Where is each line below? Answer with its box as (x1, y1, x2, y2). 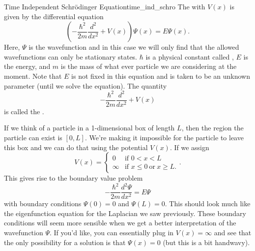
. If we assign (170, 142, 209, 152)
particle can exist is (4, 132, 62, 142)
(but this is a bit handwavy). (163, 237, 250, 247)
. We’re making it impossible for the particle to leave (85, 132, 244, 142)
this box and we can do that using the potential (4, 142, 148, 152)
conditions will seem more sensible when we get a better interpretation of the (4, 218, 236, 228)
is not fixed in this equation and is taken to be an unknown (71, 70, 250, 81)
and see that (214, 227, 252, 238)
